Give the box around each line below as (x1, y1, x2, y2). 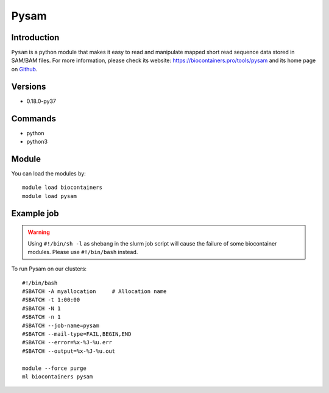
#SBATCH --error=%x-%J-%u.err (22, 339, 113, 346)
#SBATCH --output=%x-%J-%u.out (22, 347, 116, 355)
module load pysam (22, 193, 77, 199)
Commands (11, 113, 57, 124)
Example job (11, 208, 59, 219)
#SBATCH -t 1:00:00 (22, 296, 80, 303)
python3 (26, 138, 48, 146)
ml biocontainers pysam (22, 374, 93, 380)
